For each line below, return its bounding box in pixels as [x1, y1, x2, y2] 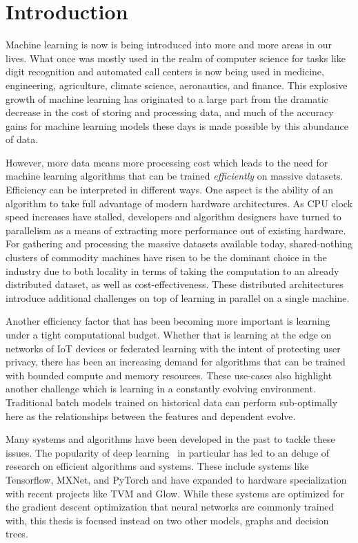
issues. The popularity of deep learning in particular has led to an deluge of [6, 445, 330, 459]
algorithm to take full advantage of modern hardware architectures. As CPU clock [6, 196, 353, 210]
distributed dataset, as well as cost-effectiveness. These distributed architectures [6, 277, 344, 292]
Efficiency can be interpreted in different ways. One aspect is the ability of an [6, 182, 333, 197]
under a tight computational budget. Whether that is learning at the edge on [6, 327, 332, 341]
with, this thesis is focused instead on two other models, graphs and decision [6, 513, 329, 527]
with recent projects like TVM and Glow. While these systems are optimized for [6, 486, 344, 500]
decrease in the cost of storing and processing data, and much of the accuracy [6, 105, 334, 120]
